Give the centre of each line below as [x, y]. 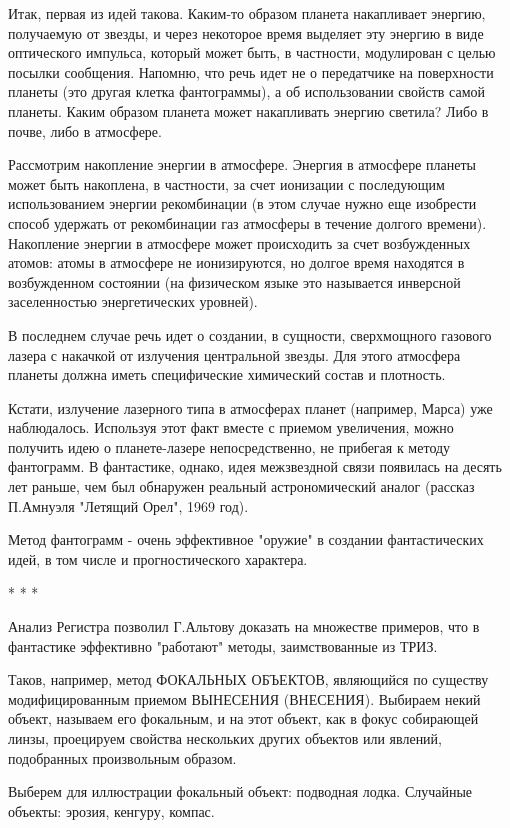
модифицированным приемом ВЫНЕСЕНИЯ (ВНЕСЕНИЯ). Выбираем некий [244, 698]
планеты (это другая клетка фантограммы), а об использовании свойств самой [247, 91]
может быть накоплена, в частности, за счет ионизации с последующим [226, 183]
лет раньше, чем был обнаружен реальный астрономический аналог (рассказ [241, 486]
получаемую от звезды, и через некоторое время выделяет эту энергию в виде [246, 32]
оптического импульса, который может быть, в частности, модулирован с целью [252, 52]
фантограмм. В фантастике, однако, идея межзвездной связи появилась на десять [255, 466]
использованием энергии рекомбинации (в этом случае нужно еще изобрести [242, 203]
